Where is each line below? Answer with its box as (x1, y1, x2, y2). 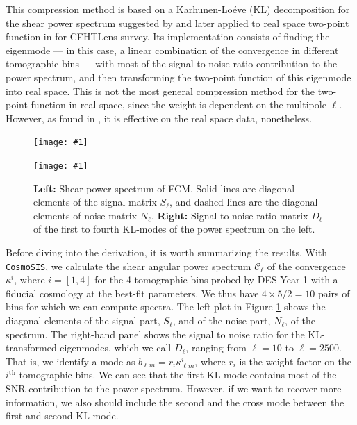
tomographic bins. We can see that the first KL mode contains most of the (19, 367, 337, 382)
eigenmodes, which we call (60, 340, 172, 355)
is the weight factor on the (239, 353, 352, 368)
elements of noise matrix (33, 208, 138, 222)
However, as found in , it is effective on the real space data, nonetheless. (6, 110, 313, 125)
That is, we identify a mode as (6, 353, 135, 368)
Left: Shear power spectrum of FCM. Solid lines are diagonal (33, 181, 295, 195)
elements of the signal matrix (33, 194, 157, 209)
